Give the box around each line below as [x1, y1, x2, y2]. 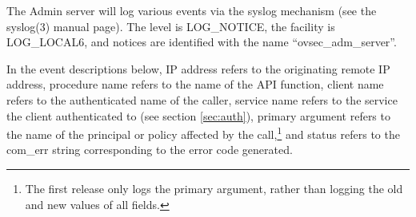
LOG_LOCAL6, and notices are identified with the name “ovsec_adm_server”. [6, 34, 397, 50]
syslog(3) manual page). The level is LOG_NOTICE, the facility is [6, 18, 335, 34]
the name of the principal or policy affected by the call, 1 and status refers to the [6, 124, 400, 142]
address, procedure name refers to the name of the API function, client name [6, 76, 384, 93]
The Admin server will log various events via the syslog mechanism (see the [6, 2, 377, 18]
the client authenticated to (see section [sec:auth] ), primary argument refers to [6, 107, 390, 124]
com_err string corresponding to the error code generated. [6, 141, 293, 158]
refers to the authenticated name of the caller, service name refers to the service [6, 91, 398, 108]
